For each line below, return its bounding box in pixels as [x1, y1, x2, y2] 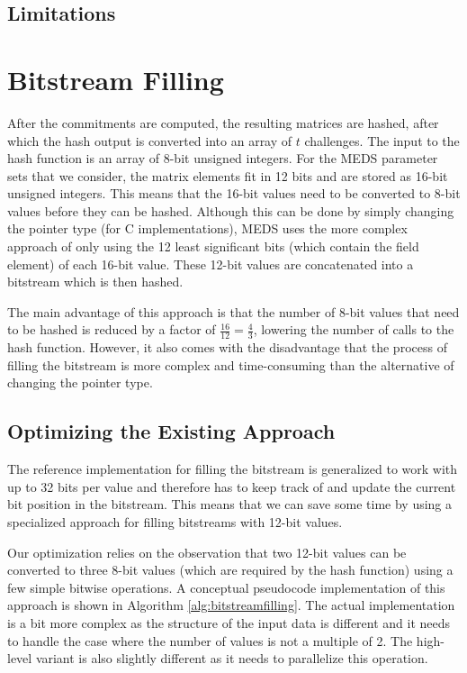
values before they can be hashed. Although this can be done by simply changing [7, 201, 454, 220]
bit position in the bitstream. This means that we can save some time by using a [7, 495, 453, 514]
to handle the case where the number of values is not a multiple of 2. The [7, 631, 413, 650]
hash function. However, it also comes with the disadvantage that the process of [7, 338, 447, 357]
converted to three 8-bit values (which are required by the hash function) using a [7, 560, 454, 579]
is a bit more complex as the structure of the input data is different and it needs [7, 614, 451, 632]
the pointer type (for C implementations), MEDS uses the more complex [7, 219, 408, 238]
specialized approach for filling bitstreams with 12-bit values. [7, 513, 343, 532]
